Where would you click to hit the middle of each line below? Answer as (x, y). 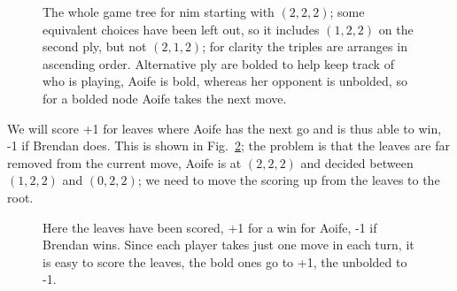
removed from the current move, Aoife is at (124, 162)
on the (396, 29)
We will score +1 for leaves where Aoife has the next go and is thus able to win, (225, 128)
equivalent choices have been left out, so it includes (181, 29)
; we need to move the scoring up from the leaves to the (289, 180)
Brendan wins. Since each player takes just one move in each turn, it (228, 245)
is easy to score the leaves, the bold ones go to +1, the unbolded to (225, 261)
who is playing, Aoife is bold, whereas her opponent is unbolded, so (225, 81)
